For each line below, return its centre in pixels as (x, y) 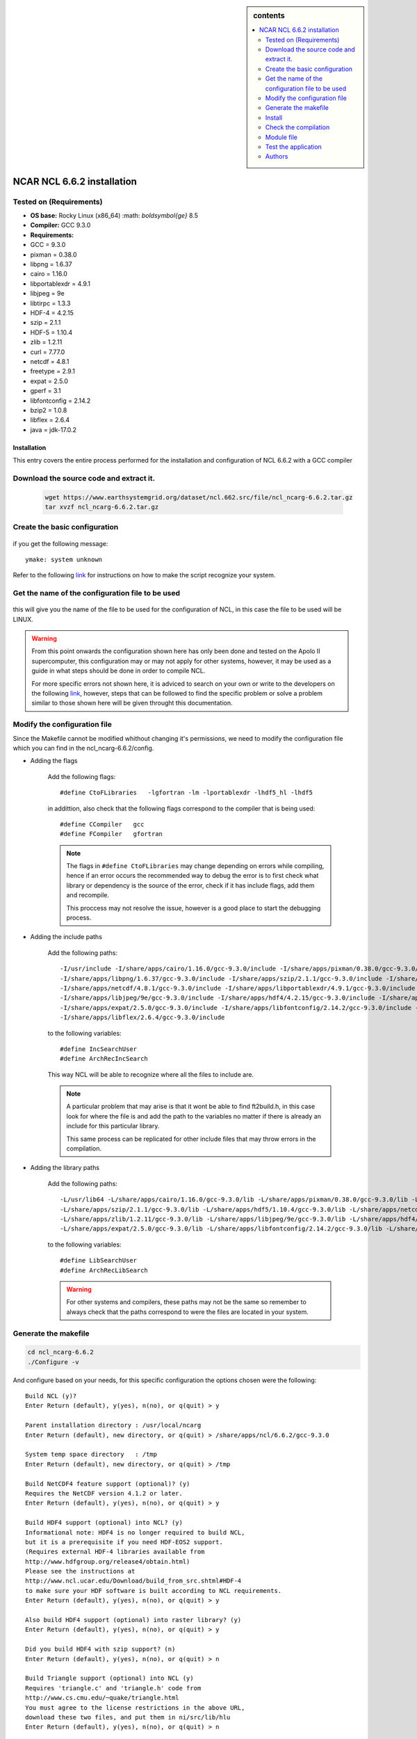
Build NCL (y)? (51, 1396)
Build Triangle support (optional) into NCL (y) (109, 1678)
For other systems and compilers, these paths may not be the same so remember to (187, 1302)
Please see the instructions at (80, 1571)
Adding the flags (54, 761)
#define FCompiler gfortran (112, 834)
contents (269, 16)
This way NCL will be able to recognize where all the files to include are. (150, 1074)
